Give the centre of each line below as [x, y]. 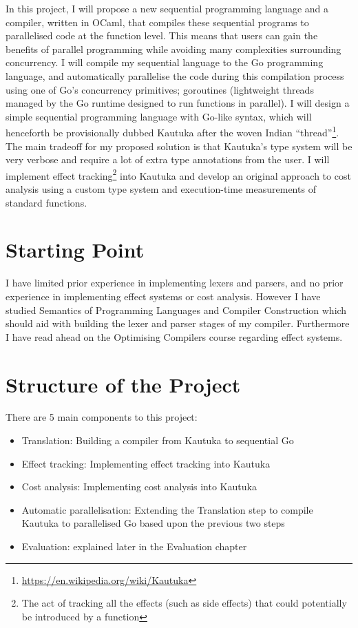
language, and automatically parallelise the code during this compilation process [175, 75]
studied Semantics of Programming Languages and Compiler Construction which [176, 310]
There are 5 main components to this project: [102, 417]
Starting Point [75, 250]
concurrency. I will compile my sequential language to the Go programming [165, 62]
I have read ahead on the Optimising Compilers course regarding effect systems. [174, 336]
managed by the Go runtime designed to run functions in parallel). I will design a [178, 103]
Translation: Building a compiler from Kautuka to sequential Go [158, 440]
